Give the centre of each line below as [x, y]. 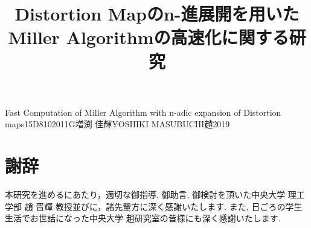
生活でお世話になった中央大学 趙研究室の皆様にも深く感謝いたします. [143, 218]
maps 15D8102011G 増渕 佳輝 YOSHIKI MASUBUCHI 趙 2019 [117, 124]
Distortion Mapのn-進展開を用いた [157, 14]
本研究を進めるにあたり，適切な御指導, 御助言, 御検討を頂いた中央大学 [145, 195]
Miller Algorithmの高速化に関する [149, 37]
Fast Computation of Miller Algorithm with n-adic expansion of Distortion [143, 112]
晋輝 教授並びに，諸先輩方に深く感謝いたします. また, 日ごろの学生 [169, 206]
